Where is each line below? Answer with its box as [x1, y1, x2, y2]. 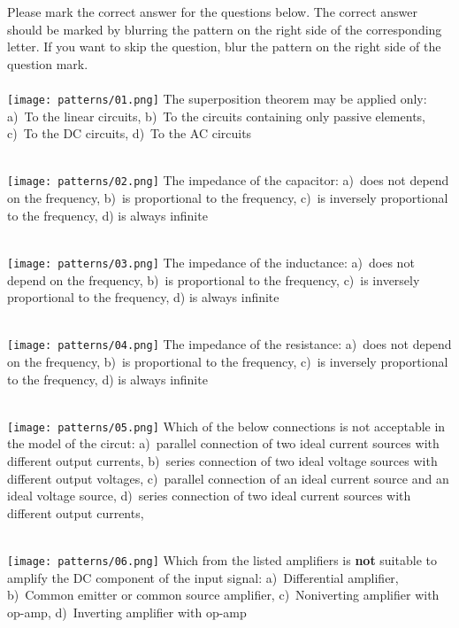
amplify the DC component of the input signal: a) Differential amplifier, [7, 568, 399, 586]
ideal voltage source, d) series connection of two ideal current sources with [7, 486, 411, 505]
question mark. [7, 54, 88, 73]
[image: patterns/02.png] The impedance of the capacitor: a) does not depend [7, 171, 449, 190]
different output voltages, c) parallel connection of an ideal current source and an [7, 469, 449, 487]
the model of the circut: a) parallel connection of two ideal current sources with [7, 434, 440, 453]
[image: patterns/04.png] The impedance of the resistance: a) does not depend [7, 335, 452, 353]
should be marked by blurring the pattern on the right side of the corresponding [7, 19, 442, 38]
